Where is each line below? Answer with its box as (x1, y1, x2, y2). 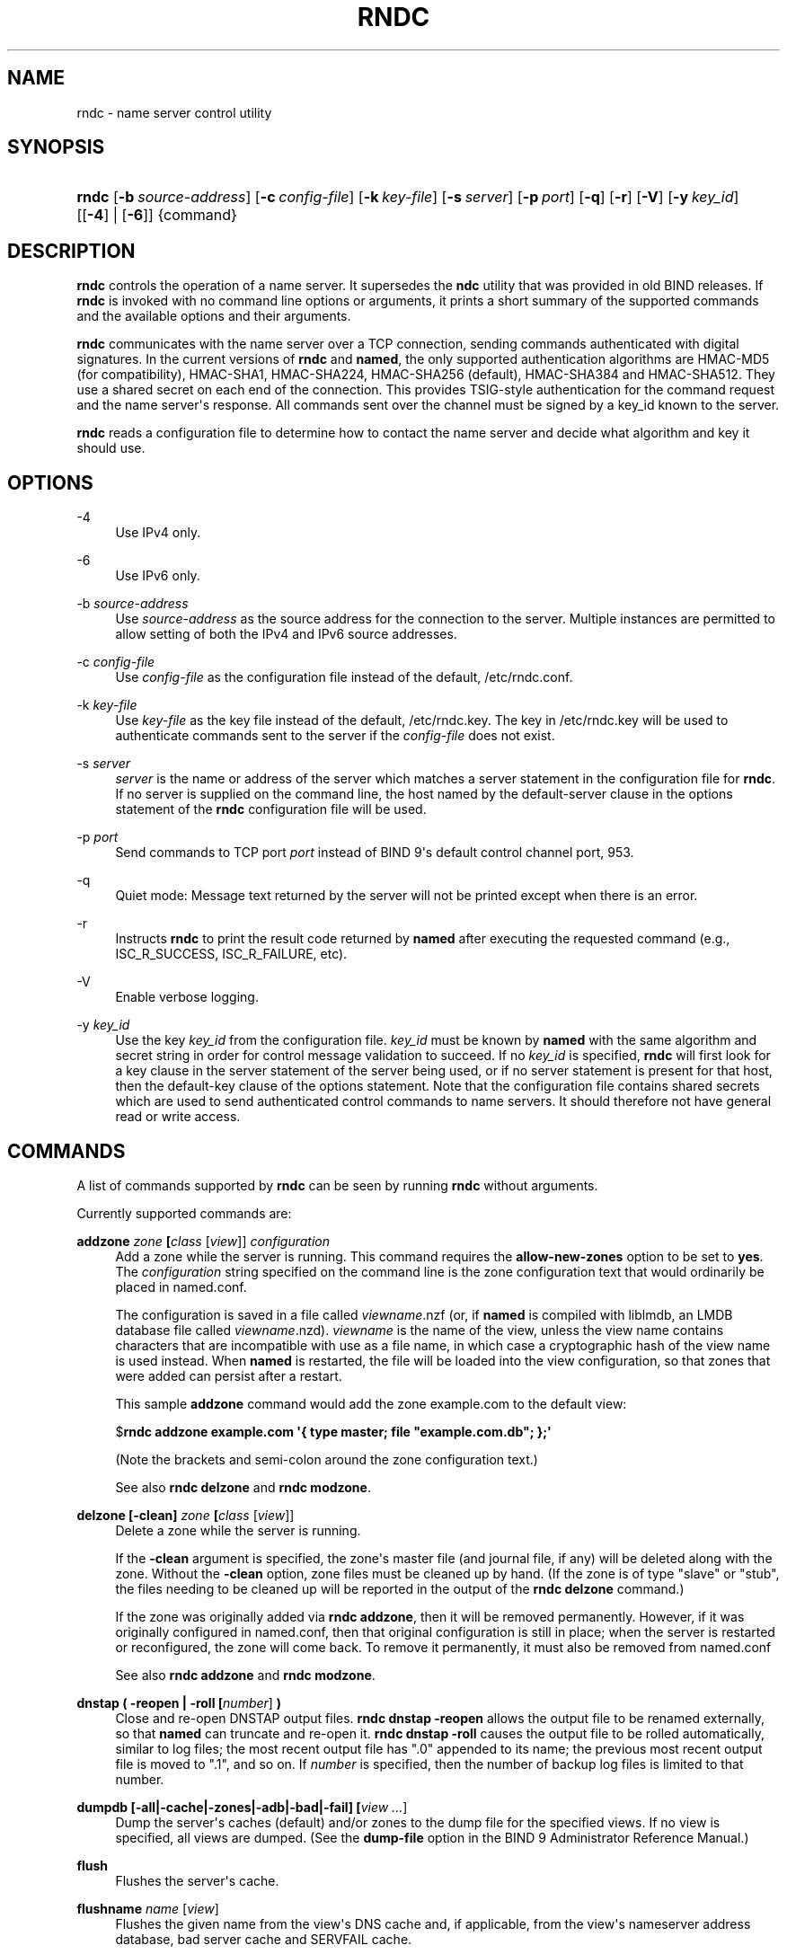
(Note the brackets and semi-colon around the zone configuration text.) (115, 1451, 538, 1467)
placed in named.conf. (115, 1278, 247, 1295)
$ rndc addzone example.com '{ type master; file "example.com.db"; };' (115, 1423, 552, 1439)
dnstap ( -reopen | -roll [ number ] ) (76, 1694, 282, 1711)
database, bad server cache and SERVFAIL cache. (115, 1931, 412, 1947)
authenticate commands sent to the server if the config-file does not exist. (115, 728, 555, 744)
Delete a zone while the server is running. (115, 1522, 361, 1538)
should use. (76, 440, 146, 456)
